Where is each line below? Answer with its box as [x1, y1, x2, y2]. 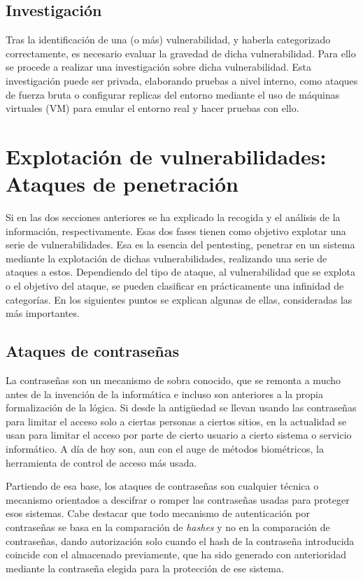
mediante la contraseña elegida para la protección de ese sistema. [6, 560, 284, 575]
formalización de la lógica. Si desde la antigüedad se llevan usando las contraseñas [6, 400, 357, 415]
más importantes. [6, 306, 80, 320]
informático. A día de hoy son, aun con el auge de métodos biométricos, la [6, 441, 324, 455]
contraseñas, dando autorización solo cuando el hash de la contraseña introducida [6, 533, 355, 548]
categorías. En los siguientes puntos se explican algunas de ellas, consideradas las [6, 292, 353, 306]
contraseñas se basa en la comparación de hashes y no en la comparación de [6, 519, 330, 534]
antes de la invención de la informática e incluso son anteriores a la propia [6, 386, 323, 401]
